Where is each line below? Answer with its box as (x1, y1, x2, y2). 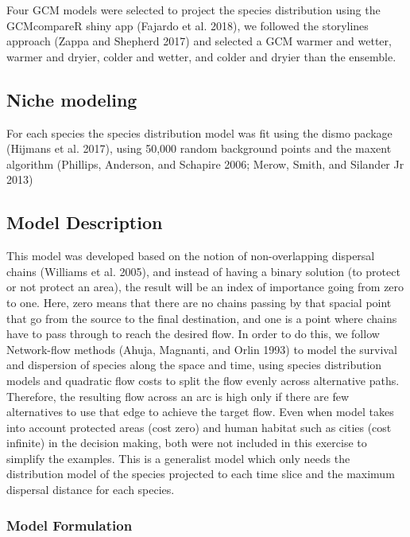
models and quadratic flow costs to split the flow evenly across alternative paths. (6, 372, 400, 388)
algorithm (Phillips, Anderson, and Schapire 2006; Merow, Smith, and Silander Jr (6, 155, 404, 172)
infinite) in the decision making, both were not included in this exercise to (6, 434, 367, 451)
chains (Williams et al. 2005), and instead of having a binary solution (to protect (6, 263, 400, 279)
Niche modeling (6, 87, 137, 111)
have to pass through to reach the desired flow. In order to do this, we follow (6, 325, 380, 342)
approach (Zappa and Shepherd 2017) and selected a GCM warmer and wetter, (6, 33, 392, 49)
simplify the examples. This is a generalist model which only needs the (6, 449, 350, 466)
